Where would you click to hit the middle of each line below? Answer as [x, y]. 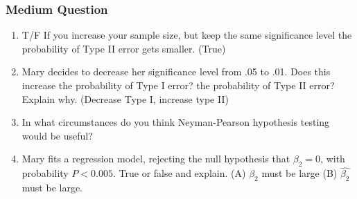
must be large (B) [299, 173]
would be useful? [57, 135]
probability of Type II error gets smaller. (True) [124, 48]
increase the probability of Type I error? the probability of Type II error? [178, 85]
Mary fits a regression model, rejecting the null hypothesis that [156, 159]
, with [333, 159]
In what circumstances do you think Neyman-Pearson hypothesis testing [176, 122]
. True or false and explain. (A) [179, 173]
